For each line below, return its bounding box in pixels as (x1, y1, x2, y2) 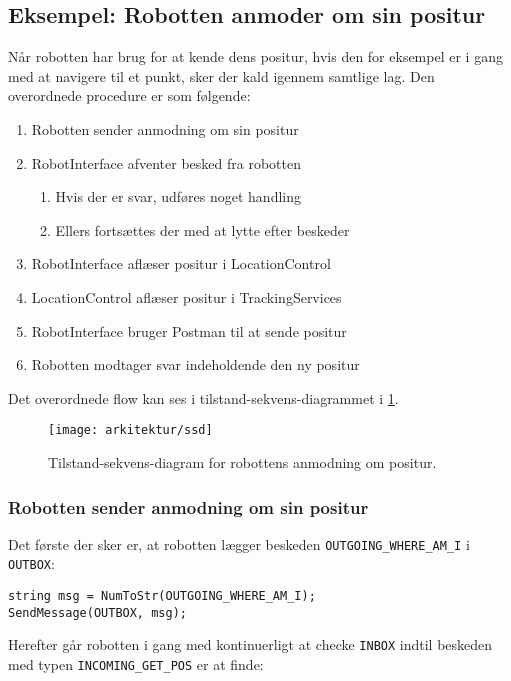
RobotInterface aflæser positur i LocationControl (31, 253, 331, 274)
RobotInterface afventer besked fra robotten (31, 152, 301, 173)
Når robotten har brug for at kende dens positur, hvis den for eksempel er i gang (8, 46, 503, 67)
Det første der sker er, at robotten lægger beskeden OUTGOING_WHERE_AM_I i (8, 533, 470, 554)
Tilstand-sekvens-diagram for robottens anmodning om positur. (48, 451, 437, 472)
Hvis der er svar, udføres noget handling (55, 186, 301, 207)
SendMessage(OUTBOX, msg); (8, 605, 187, 620)
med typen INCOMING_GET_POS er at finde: (8, 654, 264, 675)
